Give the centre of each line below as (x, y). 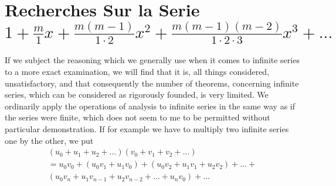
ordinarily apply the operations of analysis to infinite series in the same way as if (150, 106)
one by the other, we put (49, 140)
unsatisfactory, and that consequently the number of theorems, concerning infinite (152, 83)
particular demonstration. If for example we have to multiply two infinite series (147, 129)
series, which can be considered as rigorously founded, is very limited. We (137, 94)
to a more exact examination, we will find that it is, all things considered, (137, 72)
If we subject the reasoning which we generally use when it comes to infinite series (152, 60)
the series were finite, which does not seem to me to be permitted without (138, 117)
